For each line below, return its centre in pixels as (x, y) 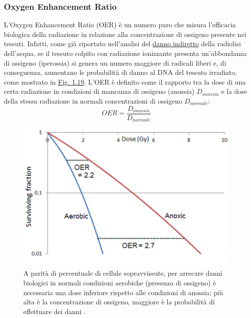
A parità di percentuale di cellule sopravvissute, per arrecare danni (123, 273)
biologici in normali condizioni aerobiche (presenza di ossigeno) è (120, 282)
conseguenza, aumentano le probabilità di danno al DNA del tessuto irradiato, (120, 72)
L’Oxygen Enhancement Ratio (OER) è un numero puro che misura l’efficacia (120, 25)
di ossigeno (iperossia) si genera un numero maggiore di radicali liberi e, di (115, 62)
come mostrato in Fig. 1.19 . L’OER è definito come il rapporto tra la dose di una (125, 81)
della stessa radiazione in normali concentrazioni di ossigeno (93, 100)
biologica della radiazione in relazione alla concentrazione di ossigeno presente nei (125, 34)
